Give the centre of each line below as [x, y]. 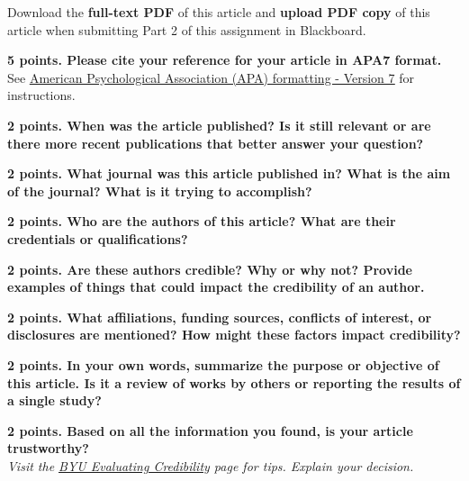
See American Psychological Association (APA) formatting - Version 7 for [211, 77]
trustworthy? [48, 448]
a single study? [54, 400]
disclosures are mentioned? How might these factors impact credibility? [234, 335]
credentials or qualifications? [98, 238]
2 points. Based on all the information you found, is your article [210, 430]
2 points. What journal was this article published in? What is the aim [229, 173]
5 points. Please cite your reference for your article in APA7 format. [225, 60]
